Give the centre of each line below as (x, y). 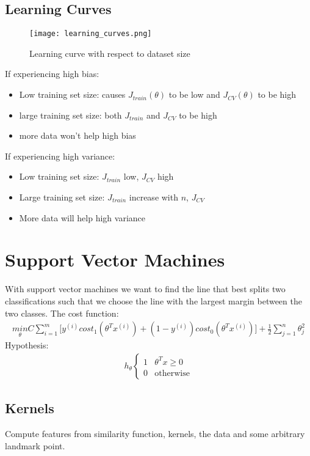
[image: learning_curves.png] (91, 34)
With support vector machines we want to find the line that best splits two (145, 289)
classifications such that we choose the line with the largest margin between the (153, 300)
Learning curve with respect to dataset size (110, 53)
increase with (153, 197)
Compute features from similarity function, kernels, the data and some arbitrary (155, 433)
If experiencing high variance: (60, 156)
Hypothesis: (27, 345)
